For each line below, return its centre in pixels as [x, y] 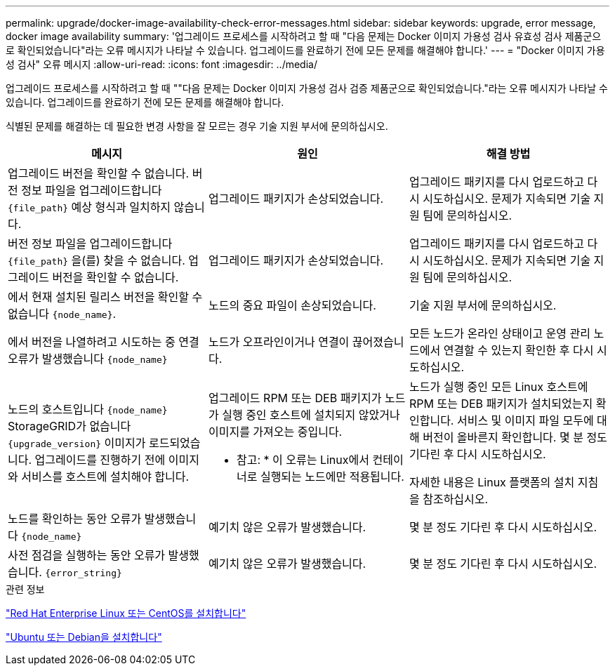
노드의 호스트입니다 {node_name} [88, 409]
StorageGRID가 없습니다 [70, 426]
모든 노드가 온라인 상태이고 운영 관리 [500, 333]
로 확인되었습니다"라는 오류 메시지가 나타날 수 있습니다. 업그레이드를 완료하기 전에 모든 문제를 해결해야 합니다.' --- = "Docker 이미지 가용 [305, 50]
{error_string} [84, 573]
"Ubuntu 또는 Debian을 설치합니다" [84, 637]
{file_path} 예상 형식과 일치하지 [90, 207]
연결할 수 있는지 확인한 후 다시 [518, 350]
